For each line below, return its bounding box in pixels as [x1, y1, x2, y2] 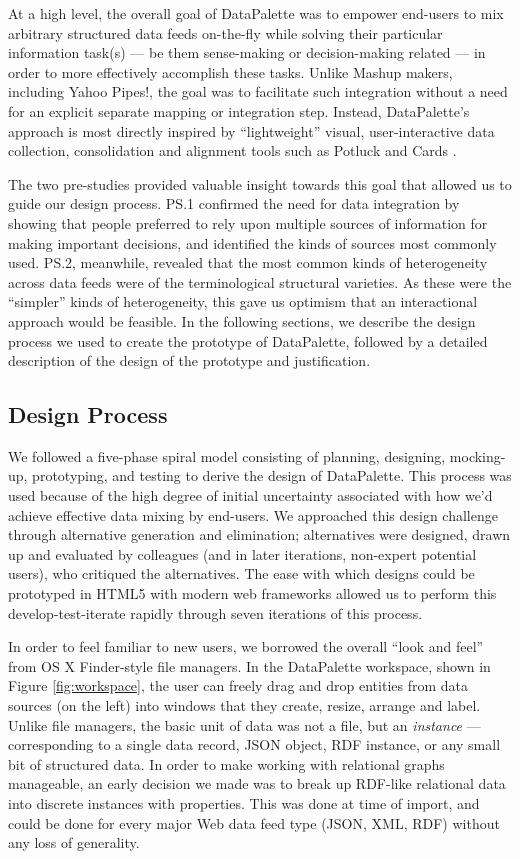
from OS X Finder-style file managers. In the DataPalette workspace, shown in [8, 655, 491, 676]
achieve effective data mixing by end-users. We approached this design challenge [8, 504, 498, 525]
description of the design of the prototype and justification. [8, 350, 371, 371]
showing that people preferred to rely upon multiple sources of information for [8, 212, 488, 233]
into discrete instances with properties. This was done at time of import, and [8, 792, 480, 813]
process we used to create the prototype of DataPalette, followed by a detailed [8, 330, 488, 351]
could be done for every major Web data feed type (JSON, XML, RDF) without [8, 812, 500, 833]
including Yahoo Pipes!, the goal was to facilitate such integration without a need [8, 81, 508, 102]
